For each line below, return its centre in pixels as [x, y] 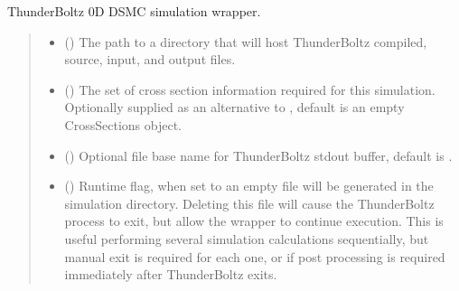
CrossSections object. [123, 124]
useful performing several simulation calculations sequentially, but [247, 238]
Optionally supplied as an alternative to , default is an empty [234, 107]
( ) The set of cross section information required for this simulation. [250, 89]
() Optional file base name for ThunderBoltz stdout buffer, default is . [258, 155]
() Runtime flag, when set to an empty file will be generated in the [249, 186]
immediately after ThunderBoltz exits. [171, 274]
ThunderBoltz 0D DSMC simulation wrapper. [134, 11]
